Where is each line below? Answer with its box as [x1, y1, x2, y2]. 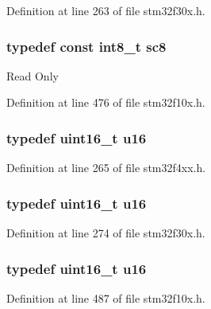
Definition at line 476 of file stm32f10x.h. [6, 94, 205, 111]
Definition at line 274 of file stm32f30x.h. [6, 225, 205, 241]
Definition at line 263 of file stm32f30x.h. [6, 2, 205, 18]
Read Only [6, 67, 59, 84]
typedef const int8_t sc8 [6, 36, 167, 56]
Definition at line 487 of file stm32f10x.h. [6, 289, 205, 306]
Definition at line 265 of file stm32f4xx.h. [6, 159, 206, 176]
